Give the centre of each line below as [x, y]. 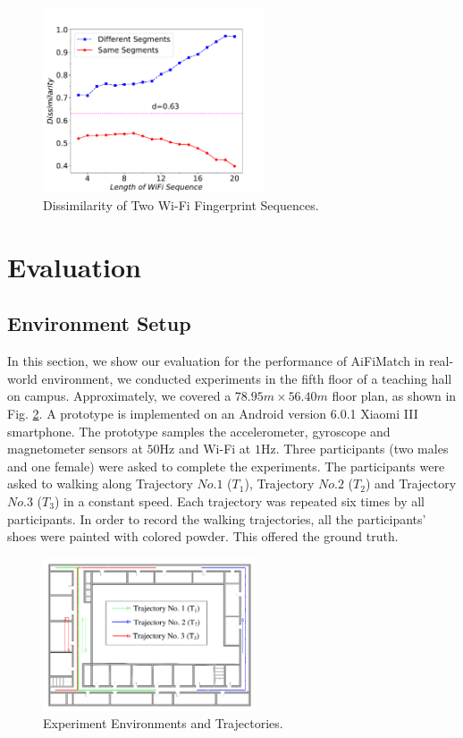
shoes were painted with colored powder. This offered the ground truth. [203, 536]
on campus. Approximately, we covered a [119, 396]
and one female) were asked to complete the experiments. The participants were [226, 466]
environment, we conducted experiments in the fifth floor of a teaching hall [247, 378]
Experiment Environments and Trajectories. [163, 723]
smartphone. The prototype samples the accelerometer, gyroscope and [199, 431]
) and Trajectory [411, 484]
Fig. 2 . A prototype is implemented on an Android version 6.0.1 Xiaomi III [213, 414]
